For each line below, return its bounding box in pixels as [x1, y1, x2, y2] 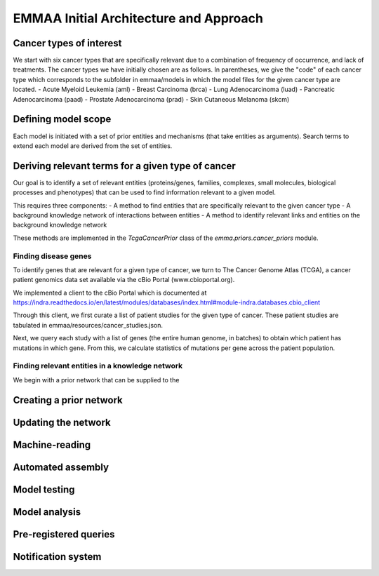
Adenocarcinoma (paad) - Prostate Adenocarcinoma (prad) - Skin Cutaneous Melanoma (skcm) [13, 95, 290, 103]
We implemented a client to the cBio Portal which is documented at [13, 288, 207, 297]
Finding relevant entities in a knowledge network [13, 361, 183, 371]
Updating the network [13, 416, 112, 428]
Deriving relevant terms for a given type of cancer [13, 160, 237, 172]
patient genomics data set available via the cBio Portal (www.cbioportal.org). [13, 276, 235, 284]
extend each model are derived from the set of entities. [13, 141, 173, 150]
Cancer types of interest [13, 37, 122, 49]
